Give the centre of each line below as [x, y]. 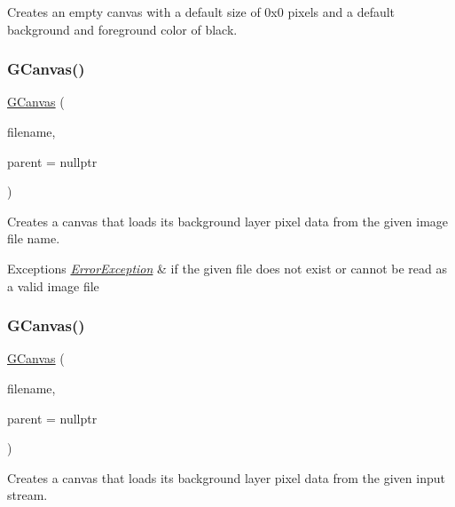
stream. [27, 495]
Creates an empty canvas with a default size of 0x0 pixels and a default [201, 12]
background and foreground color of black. [122, 29]
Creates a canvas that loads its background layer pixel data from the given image [228, 221]
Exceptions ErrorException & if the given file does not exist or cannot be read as [227, 268]
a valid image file [53, 285]
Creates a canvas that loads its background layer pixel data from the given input [226, 477]
